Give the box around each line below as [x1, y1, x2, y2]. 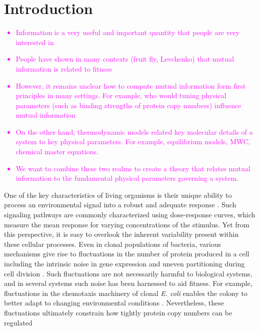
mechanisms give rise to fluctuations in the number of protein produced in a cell [4, 248, 249, 259]
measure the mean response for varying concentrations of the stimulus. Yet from [4, 219, 249, 229]
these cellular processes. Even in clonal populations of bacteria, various [4, 238, 221, 249]
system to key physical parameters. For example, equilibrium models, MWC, [15, 136, 250, 147]
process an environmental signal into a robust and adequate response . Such [4, 199, 236, 210]
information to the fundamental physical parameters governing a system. [15, 173, 238, 183]
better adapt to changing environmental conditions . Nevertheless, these [4, 297, 224, 308]
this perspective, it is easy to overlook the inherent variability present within [4, 229, 239, 239]
